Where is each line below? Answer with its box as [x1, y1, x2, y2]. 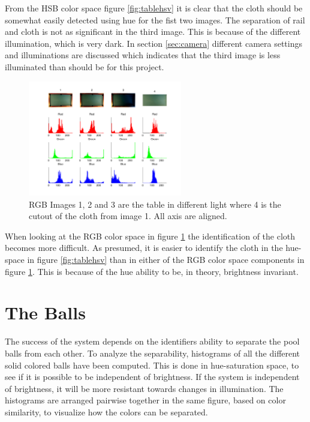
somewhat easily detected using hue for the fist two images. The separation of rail [5, 13, 305, 26]
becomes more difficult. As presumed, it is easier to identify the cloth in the [5, 241, 283, 254]
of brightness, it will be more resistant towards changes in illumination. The [5, 382, 284, 394]
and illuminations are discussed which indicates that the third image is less [5, 49, 281, 61]
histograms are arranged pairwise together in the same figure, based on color [5, 394, 286, 406]
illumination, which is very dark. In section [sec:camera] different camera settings [5, 37, 303, 49]
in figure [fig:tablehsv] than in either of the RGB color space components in [27, 253, 305, 266]
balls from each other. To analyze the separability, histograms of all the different [5, 346, 300, 359]
